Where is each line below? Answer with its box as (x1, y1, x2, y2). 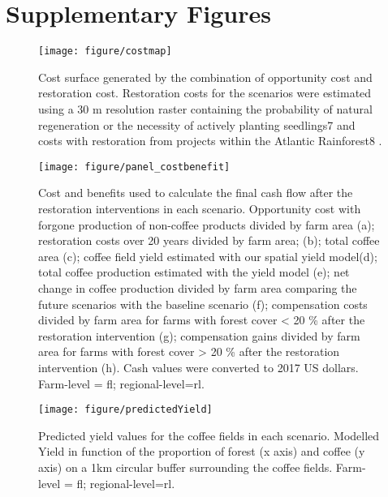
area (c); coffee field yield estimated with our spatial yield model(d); (38, 247, 377, 264)
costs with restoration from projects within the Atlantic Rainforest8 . (38, 132, 382, 149)
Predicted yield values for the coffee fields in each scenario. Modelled (38, 426, 380, 443)
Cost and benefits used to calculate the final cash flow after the (38, 184, 353, 201)
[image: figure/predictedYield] (38, 404, 213, 416)
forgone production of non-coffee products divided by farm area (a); (38, 216, 375, 233)
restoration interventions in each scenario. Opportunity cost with (38, 200, 361, 216)
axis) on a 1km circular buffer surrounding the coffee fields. (38, 458, 333, 475)
